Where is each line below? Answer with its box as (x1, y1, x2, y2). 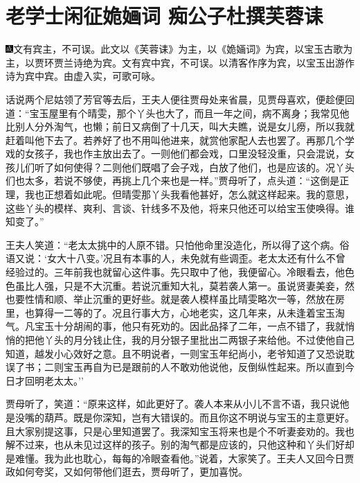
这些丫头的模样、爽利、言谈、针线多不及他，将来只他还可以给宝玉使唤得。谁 (6, 200, 354, 215)
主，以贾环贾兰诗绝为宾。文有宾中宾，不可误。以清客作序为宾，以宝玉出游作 (6, 55, 354, 69)
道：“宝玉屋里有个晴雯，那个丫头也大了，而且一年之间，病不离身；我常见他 (6, 105, 350, 120)
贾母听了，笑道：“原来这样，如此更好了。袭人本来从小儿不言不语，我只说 (6, 396, 340, 411)
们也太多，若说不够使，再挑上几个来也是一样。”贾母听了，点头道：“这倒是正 (6, 173, 350, 188)
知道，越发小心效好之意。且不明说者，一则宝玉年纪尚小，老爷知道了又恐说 (6, 346, 345, 360)
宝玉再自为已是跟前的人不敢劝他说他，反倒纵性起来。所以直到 (63, 360, 345, 374)
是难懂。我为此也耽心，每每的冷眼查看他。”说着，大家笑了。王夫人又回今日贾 (6, 450, 354, 465)
